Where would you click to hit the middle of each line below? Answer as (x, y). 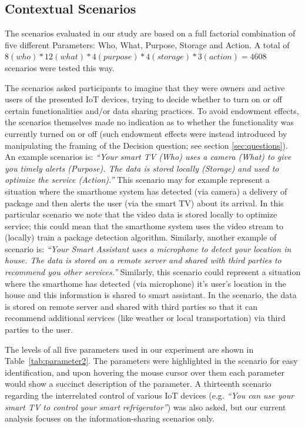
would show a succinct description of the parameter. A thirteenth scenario (138, 384)
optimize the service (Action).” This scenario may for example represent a (137, 180)
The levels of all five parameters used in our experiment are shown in (129, 349)
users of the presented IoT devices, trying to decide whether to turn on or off (143, 99)
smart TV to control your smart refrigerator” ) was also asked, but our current (145, 407)
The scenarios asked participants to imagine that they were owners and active (145, 87)
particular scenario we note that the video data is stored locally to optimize (141, 214)
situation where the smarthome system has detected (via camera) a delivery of (146, 191)
